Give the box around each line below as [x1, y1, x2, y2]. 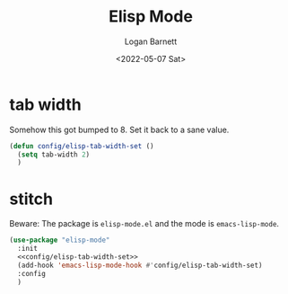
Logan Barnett [124, 36, 178, 47]
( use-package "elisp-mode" [9, 236, 110, 245]
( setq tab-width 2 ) [17, 150, 91, 159]
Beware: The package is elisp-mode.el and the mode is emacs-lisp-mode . [9, 218, 280, 229]
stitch [9, 189, 54, 209]
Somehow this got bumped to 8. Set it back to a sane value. [9, 124, 230, 135]
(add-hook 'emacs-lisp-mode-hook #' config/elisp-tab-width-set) [17, 261, 263, 270]
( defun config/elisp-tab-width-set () [9, 141, 154, 150]
